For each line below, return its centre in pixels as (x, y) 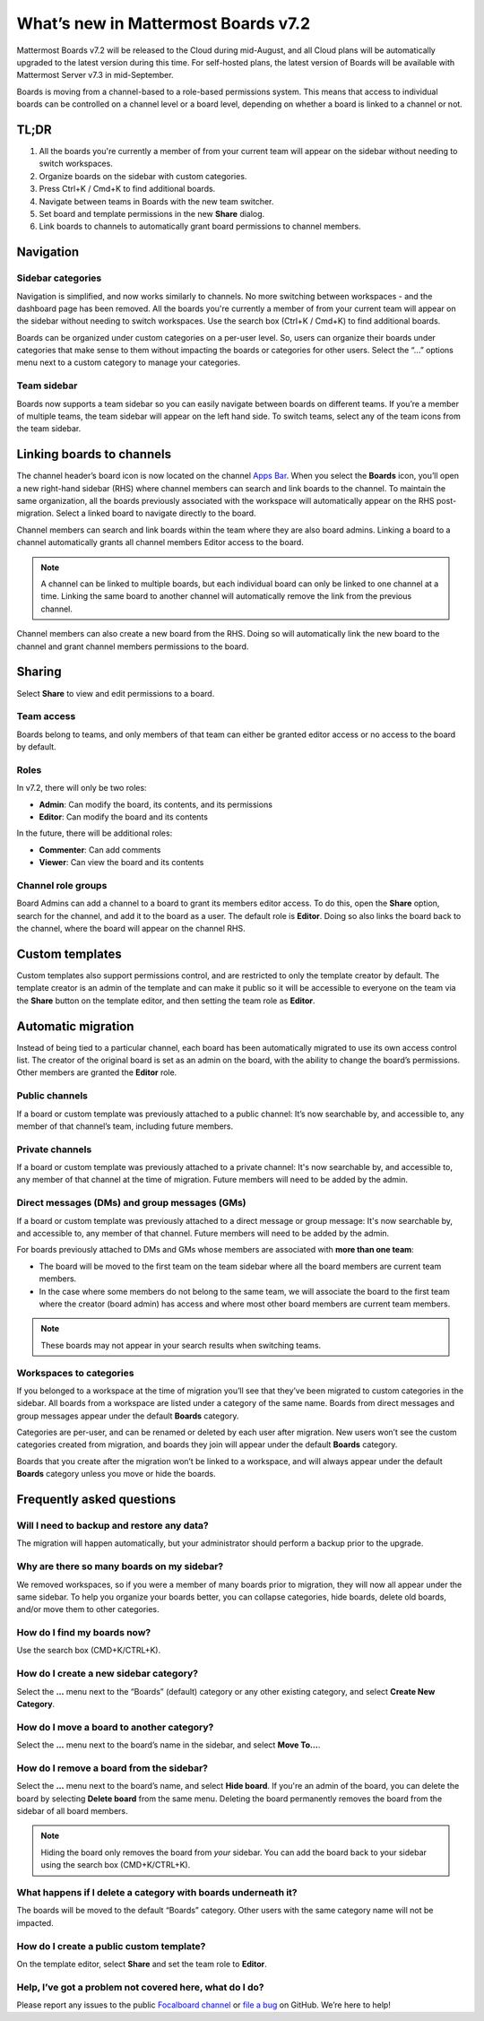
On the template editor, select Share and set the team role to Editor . (142, 1964)
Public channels (52, 1096)
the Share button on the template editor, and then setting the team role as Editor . (166, 1001)
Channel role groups (62, 885)
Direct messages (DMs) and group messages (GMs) (131, 1203)
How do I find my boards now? (84, 1633)
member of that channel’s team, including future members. (125, 1126)
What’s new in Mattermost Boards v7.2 (164, 23)
